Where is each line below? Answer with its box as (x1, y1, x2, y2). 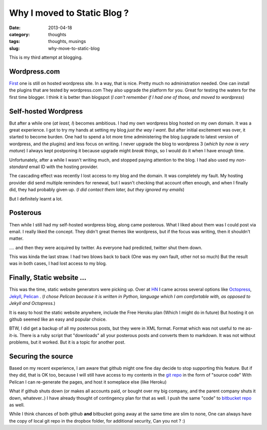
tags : (9, 39, 20, 44)
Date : (9, 25, 21, 31)
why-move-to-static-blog (48, 45, 100, 51)
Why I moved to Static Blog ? (9, 7, 129, 18)
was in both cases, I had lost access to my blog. (9, 260, 107, 266)
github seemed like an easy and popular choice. (9, 316, 107, 322)
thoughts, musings (48, 39, 86, 44)
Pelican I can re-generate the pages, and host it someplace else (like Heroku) (9, 379, 167, 385)
